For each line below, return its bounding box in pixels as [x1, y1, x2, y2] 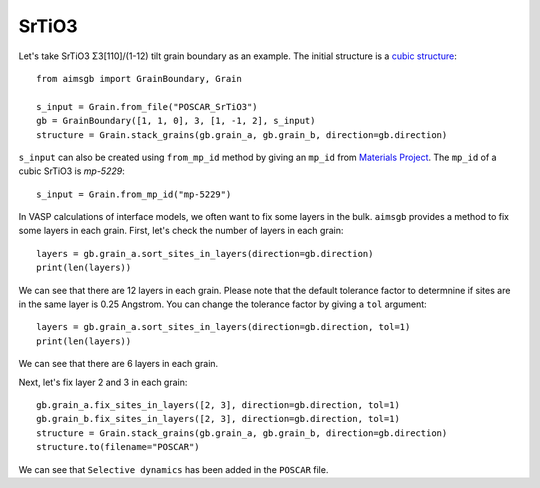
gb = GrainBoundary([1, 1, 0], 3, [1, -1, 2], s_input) [36, 115, 316, 127]
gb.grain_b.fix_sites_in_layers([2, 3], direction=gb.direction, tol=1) [36, 413, 400, 425]
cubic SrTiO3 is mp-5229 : [18, 165, 125, 177]
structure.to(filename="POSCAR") [36, 441, 200, 453]
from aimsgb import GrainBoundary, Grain [36, 73, 242, 84]
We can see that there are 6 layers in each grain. [18, 358, 219, 370]
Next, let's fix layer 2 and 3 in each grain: [18, 376, 188, 388]
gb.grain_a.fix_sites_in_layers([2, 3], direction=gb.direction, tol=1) [36, 399, 400, 410]
